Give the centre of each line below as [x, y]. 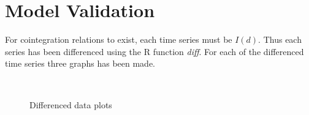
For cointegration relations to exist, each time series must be [119, 39]
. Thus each [280, 39]
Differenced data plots [71, 104]
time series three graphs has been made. [80, 63]
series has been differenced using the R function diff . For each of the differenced [154, 51]
